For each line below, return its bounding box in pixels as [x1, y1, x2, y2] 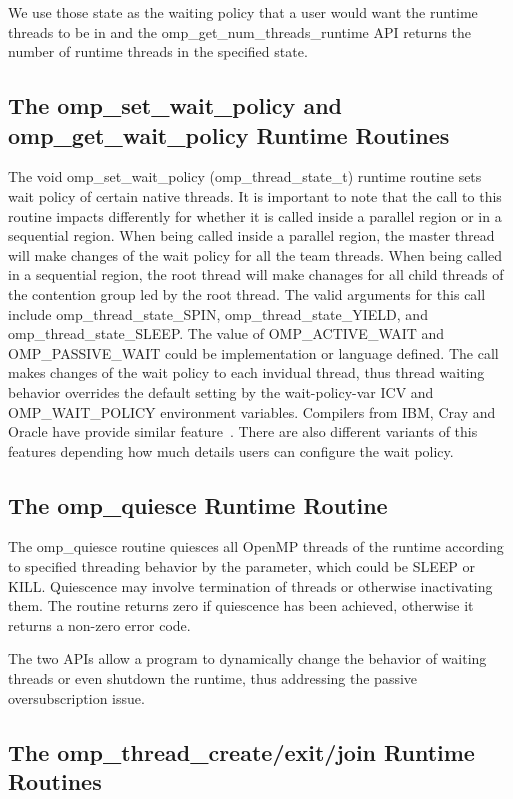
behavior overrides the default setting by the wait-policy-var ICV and [8, 381, 434, 402]
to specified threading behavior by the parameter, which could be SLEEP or [8, 556, 475, 577]
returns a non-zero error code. [8, 614, 191, 635]
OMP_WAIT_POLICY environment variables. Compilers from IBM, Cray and [8, 401, 496, 422]
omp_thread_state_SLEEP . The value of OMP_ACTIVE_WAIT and [8, 323, 445, 344]
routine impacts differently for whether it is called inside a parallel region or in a [8, 205, 502, 226]
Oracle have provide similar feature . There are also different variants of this [8, 421, 478, 442]
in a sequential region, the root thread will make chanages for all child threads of [8, 264, 504, 285]
